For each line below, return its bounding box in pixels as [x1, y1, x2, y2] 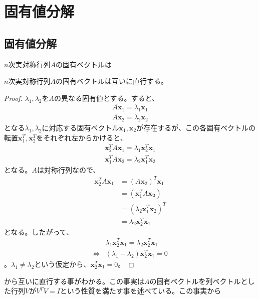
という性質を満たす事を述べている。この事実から [60, 285, 221, 296]
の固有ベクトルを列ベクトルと [149, 275, 248, 286]
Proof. [4, 92, 23, 103]
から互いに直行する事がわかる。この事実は [4, 275, 144, 286]
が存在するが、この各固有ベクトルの [136, 122, 255, 133]
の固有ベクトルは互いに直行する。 [55, 76, 168, 86]
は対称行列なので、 [37, 164, 100, 175]
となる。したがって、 [4, 226, 74, 237]
